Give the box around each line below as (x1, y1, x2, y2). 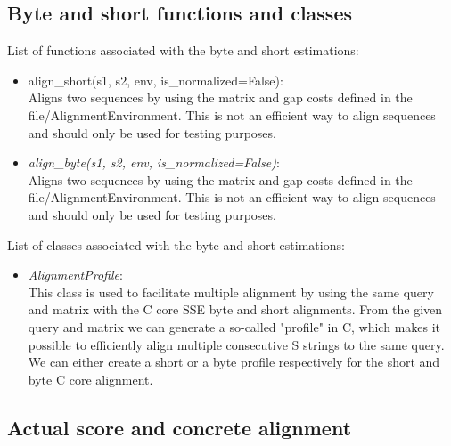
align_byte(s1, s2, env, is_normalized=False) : (28, 153, 280, 172)
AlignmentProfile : (28, 265, 123, 284)
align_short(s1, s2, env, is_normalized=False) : (28, 70, 283, 89)
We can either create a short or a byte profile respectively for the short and (28, 353, 440, 371)
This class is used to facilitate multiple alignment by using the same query (28, 282, 434, 301)
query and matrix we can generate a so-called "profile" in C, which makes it (28, 317, 441, 336)
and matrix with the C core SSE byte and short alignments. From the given (28, 300, 443, 319)
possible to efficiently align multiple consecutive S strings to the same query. (28, 335, 445, 353)
